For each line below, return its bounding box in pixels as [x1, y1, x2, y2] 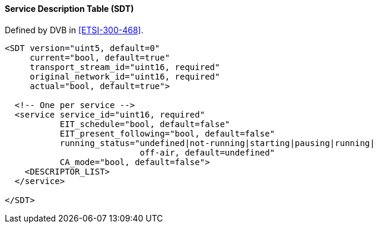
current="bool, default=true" [30, 52, 170, 62]
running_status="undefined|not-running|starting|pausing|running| [59, 138, 375, 148]
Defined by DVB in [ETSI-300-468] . [5, 24, 144, 35]
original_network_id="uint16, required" [30, 71, 220, 81]
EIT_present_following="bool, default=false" [59, 128, 275, 138]
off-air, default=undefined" [139, 147, 275, 157]
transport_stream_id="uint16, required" [30, 62, 220, 72]
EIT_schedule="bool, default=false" [59, 119, 230, 129]
